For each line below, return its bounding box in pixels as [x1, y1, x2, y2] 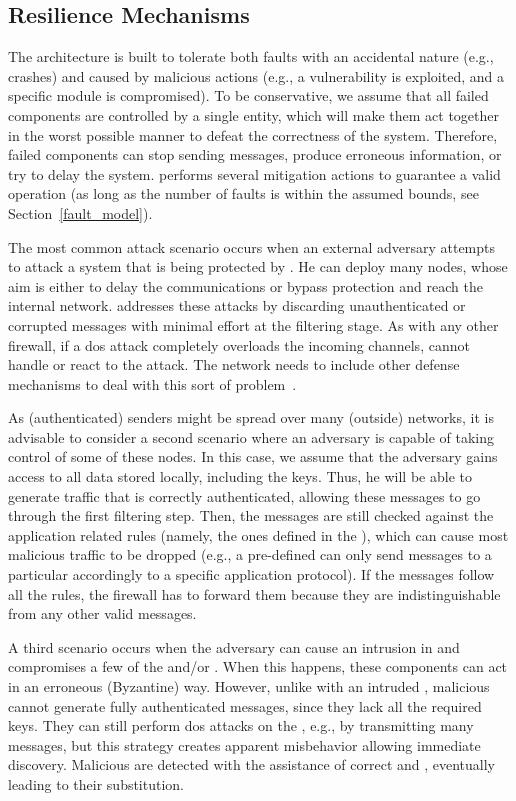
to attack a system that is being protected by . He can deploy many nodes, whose [8, 256, 508, 277]
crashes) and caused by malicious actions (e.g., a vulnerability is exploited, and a [8, 65, 504, 86]
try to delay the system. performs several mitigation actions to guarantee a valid [8, 163, 501, 184]
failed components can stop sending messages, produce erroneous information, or [8, 144, 502, 165]
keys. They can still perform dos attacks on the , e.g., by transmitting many [8, 715, 474, 736]
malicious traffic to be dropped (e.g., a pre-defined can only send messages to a [8, 544, 492, 565]
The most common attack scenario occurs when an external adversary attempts [8, 236, 496, 257]
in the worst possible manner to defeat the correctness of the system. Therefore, [8, 124, 498, 145]
